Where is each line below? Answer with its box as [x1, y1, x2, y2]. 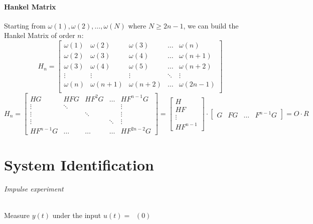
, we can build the [183, 20, 239, 30]
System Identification [4, 154, 154, 174]
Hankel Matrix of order [4, 30, 75, 40]
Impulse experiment [4, 183, 64, 194]
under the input [52, 209, 101, 220]
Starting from [4, 20, 46, 30]
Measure [4, 209, 30, 220]
